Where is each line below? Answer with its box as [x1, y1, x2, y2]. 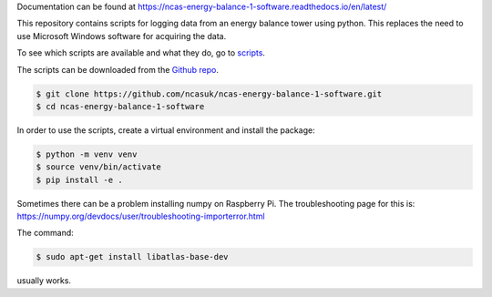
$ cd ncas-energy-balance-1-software [36, 101, 205, 111]
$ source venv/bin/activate [36, 162, 161, 172]
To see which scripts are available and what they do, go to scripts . [16, 47, 266, 58]
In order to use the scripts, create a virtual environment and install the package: [16, 124, 315, 136]
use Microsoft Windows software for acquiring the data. [16, 30, 227, 41]
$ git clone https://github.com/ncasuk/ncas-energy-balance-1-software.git [36, 88, 383, 99]
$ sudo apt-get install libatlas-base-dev [36, 251, 229, 262]
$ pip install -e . [36, 174, 123, 185]
